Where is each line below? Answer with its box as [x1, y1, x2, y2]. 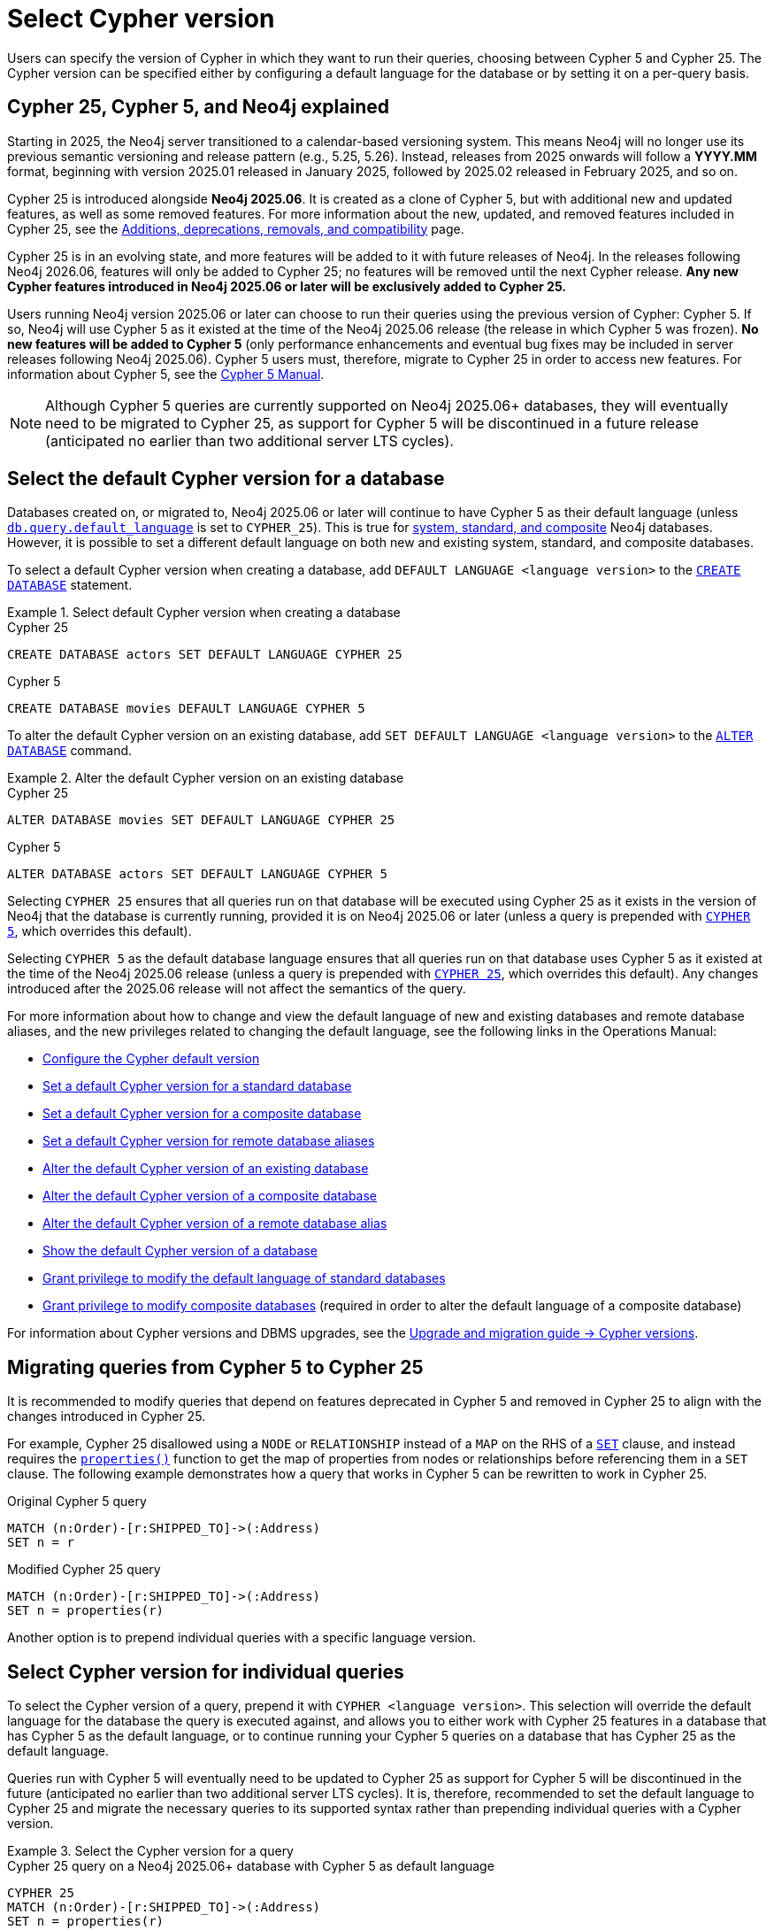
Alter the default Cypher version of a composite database [42, 1188, 378, 1204]
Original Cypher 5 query [7, 1494, 147, 1509]
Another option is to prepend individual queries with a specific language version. [7, 1630, 477, 1646]
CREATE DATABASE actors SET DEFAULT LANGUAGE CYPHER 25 [7, 647, 402, 662]
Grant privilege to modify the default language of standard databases [42, 1270, 446, 1286]
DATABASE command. [7, 743, 133, 759]
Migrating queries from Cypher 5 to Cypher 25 [7, 1355, 424, 1378]
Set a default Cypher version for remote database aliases [42, 1133, 375, 1149]
